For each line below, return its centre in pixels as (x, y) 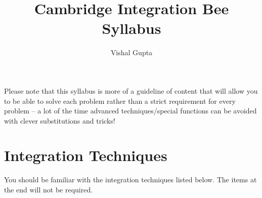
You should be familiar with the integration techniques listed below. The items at (130, 180)
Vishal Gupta (132, 52)
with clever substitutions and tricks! (60, 120)
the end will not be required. (49, 189)
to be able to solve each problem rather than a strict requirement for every (120, 101)
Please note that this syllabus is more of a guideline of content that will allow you (131, 90)
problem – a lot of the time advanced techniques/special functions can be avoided (130, 111)
